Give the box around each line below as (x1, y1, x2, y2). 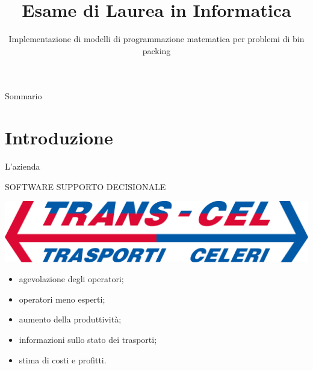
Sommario (5, 90, 42, 102)
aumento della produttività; (19, 313, 122, 325)
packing (142, 44, 171, 57)
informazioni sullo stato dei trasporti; (19, 333, 157, 345)
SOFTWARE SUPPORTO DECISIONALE (5, 180, 166, 193)
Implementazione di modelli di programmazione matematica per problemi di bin (8, 32, 305, 45)
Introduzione (5, 125, 113, 150)
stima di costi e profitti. (19, 353, 107, 366)
